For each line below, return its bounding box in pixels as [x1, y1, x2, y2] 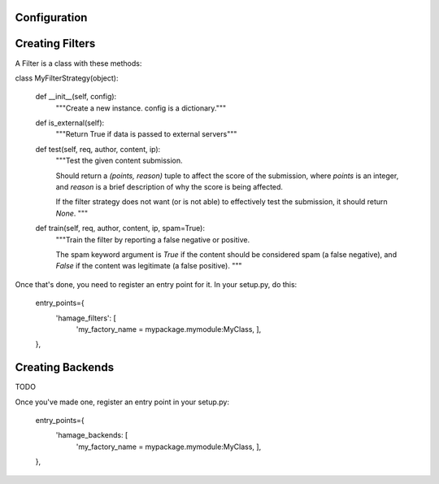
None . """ [55, 208, 89, 218]
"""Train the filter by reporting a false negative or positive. [55, 234, 250, 244]
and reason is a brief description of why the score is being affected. [55, 182, 284, 192]
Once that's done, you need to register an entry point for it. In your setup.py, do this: [15, 279, 298, 289]
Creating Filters [15, 37, 96, 50]
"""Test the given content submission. [55, 155, 183, 166]
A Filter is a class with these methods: [15, 58, 142, 68]
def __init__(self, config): [35, 92, 117, 102]
